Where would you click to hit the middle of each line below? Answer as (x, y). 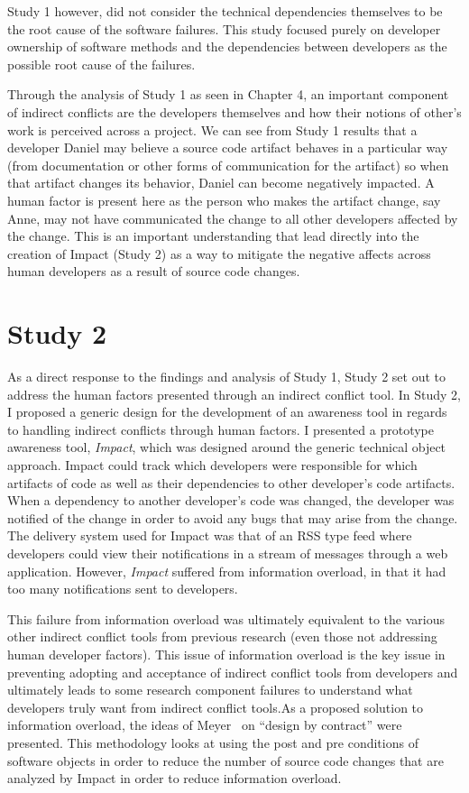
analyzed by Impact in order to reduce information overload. (175, 778)
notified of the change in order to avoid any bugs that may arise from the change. (233, 517)
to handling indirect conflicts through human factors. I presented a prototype (221, 429)
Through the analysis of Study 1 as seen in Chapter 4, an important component (228, 94)
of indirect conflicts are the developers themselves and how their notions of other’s (234, 111)
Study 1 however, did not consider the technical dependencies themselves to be (225, 11)
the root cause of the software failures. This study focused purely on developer (224, 28)
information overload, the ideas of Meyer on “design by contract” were (205, 725)
